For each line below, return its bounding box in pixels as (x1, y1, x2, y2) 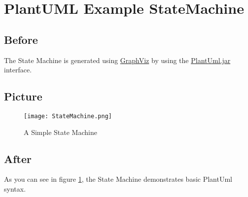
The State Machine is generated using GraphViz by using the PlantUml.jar (4, 55, 231, 65)
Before (4, 32, 38, 47)
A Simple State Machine (24, 127, 97, 137)
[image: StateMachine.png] (24, 112, 112, 120)
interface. (4, 65, 32, 75)
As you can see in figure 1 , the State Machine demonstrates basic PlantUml (4, 174, 233, 184)
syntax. (4, 184, 26, 194)
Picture (4, 89, 42, 104)
